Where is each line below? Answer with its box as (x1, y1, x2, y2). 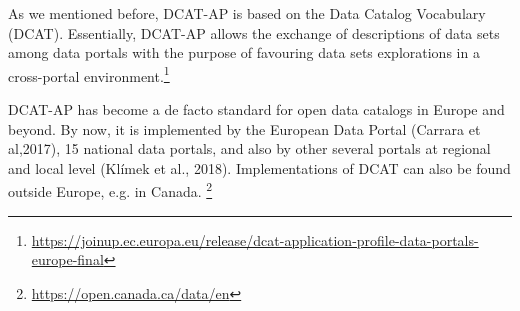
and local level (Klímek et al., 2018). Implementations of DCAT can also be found (8, 157, 511, 178)
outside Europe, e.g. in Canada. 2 (8, 178, 213, 202)
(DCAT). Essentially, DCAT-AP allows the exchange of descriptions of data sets (8, 22, 500, 43)
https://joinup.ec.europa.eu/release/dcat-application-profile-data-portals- (31, 229, 479, 250)
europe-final (31, 249, 104, 270)
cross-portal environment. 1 (8, 62, 170, 86)
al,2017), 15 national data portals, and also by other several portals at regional (8, 138, 491, 159)
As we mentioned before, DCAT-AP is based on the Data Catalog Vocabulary (8, 3, 486, 23)
